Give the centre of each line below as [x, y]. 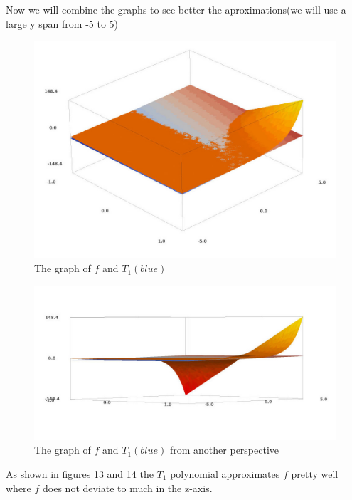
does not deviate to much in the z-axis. [128, 488]
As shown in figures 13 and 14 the [80, 473]
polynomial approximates [225, 473]
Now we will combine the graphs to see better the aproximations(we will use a [176, 9]
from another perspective [224, 450]
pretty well [315, 473]
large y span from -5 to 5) [62, 23]
